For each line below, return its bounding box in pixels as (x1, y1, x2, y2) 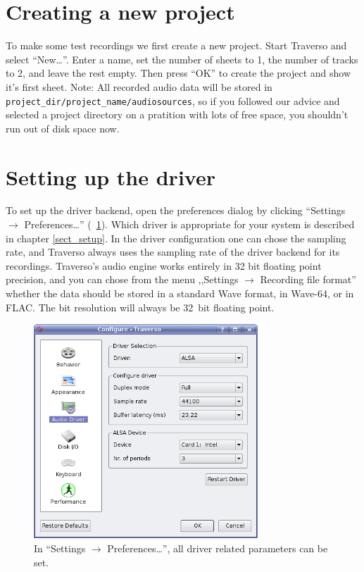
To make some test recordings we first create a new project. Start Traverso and (6, 38, 347, 53)
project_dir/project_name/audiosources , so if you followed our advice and (6, 93, 340, 108)
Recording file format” (260, 272, 356, 287)
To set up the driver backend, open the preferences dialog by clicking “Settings (6, 203, 346, 218)
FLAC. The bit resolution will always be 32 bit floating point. (6, 299, 275, 314)
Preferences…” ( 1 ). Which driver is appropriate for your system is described (24, 217, 355, 232)
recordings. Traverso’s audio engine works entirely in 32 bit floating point (6, 258, 322, 273)
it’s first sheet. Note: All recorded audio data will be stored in (6, 79, 272, 94)
